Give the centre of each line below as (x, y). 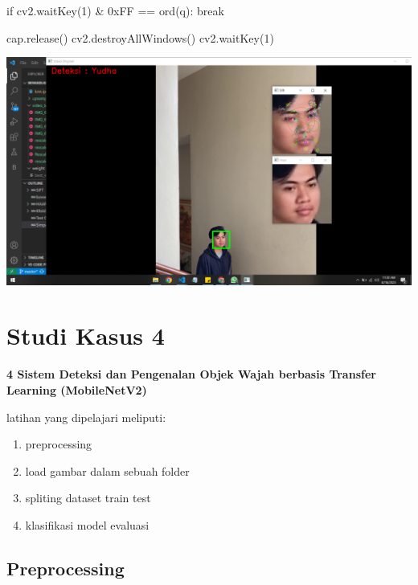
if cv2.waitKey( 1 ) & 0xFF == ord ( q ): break (115, 10)
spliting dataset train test (88, 498)
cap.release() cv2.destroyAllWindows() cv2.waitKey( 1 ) (140, 37)
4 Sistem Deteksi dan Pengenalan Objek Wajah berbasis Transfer (191, 374)
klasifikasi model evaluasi (87, 524)
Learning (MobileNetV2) (77, 390)
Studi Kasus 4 (86, 335)
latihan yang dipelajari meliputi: (86, 417)
